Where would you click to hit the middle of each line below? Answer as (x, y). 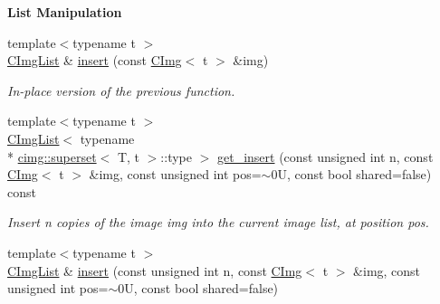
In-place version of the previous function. (121, 90)
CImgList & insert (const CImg (95, 60)
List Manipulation (65, 12)
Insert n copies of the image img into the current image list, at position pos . (218, 222)
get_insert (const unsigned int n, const (325, 156)
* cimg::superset (52, 156)
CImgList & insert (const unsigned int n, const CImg (155, 270)
